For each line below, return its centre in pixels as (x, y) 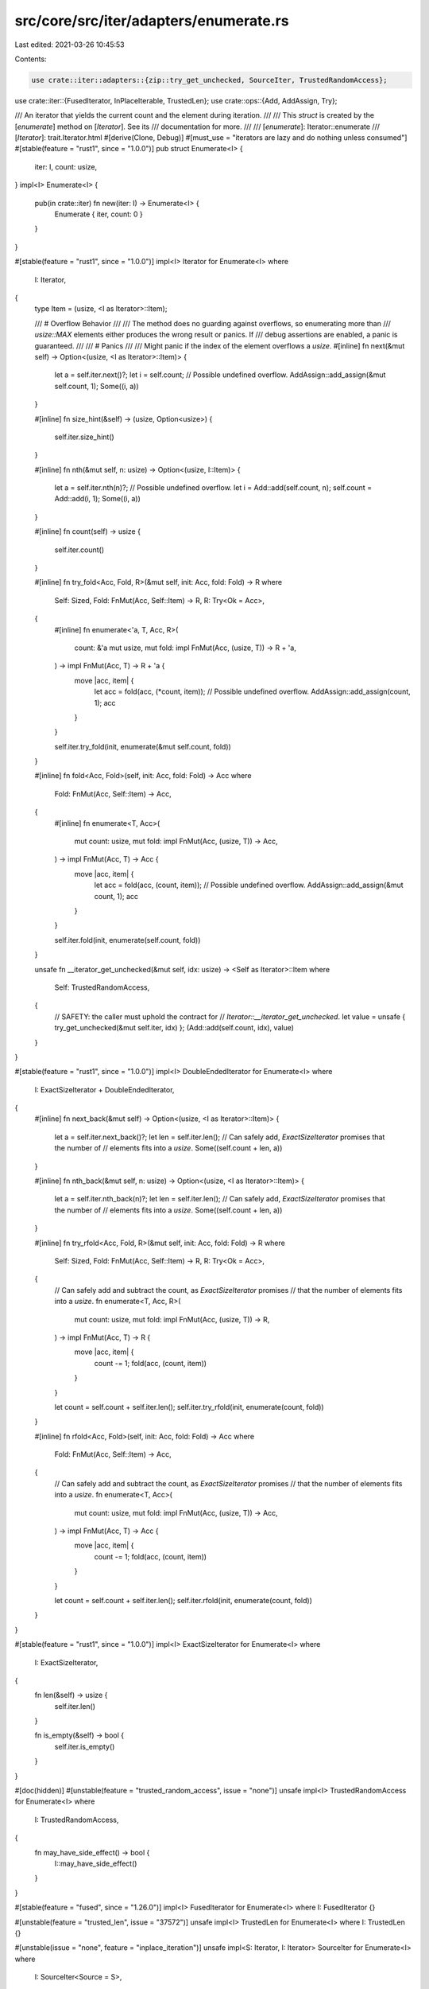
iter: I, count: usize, (66, 166)
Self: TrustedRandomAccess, (102, 987)
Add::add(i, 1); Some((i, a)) (97, 499)
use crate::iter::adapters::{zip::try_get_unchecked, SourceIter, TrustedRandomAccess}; (210, 80)
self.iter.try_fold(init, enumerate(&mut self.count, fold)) (143, 746)
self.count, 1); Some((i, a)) (97, 386)
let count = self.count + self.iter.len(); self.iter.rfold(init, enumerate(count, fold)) (184, 1600)
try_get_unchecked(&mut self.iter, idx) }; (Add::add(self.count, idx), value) (174, 1028)
